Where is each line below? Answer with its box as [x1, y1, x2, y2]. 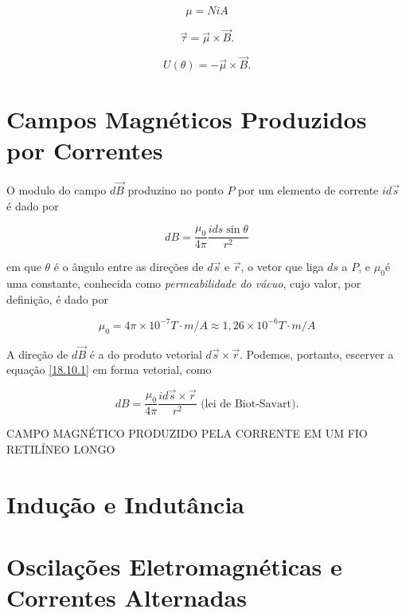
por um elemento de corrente [238, 181, 379, 198]
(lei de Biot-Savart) [201, 398, 296, 410]
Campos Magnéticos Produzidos [6, 102, 367, 135]
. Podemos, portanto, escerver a [240, 345, 394, 362]
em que [6, 258, 41, 275]
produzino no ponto [127, 181, 224, 198]
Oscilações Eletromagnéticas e [6, 549, 342, 582]
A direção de [6, 345, 68, 362]
